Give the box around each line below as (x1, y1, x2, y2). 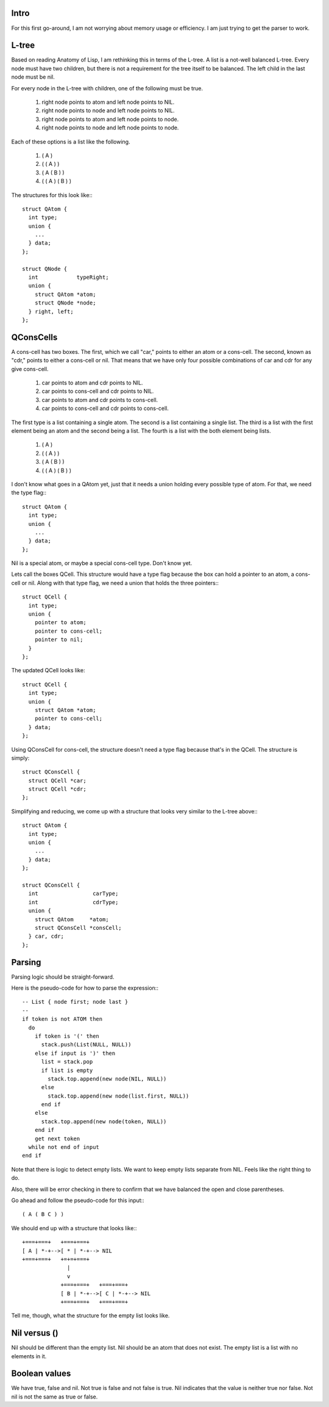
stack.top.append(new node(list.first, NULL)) (48, 1092, 189, 1099)
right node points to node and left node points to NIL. (41, 107, 175, 114)
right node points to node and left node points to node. (41, 124, 179, 131)
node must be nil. (11, 73, 55, 81)
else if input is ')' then (34, 1049, 116, 1057)
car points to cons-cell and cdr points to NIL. (41, 387, 154, 395)
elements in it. (11, 1352, 47, 1360)
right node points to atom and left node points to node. (41, 115, 179, 123)
